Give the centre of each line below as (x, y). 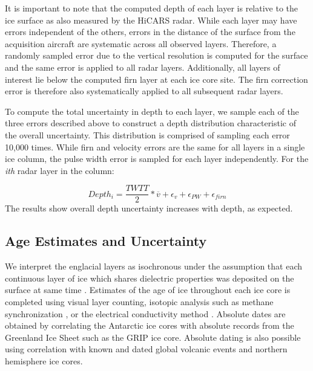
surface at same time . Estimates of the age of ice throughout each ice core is (148, 290)
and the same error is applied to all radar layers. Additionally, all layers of (143, 67)
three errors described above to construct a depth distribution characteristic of (151, 123)
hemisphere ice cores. (44, 360)
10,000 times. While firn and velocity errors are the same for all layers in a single (155, 147)
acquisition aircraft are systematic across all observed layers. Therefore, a (141, 43)
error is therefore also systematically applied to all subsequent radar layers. (144, 91)
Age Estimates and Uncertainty (106, 241)
